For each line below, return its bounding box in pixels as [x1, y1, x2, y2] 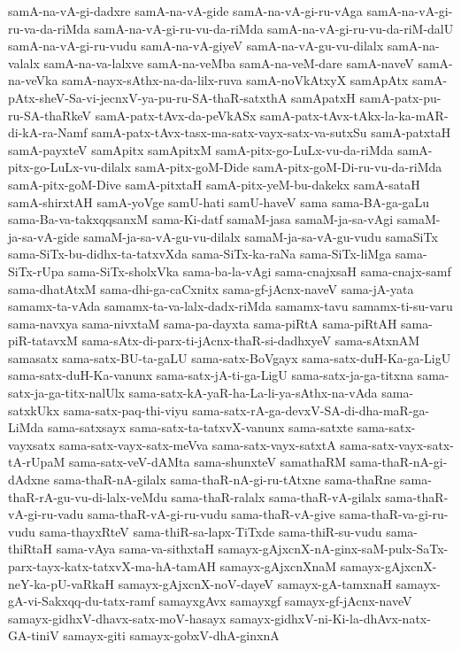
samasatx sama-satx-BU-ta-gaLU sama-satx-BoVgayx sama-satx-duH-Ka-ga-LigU [8, 348, 451, 367]
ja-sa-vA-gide [8, 227, 80, 245]
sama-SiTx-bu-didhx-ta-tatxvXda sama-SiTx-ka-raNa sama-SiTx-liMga [8, 244, 392, 263]
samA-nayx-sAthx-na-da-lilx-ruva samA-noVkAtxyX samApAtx [62, 71, 409, 89]
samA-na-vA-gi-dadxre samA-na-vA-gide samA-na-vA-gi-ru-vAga [8, 2, 363, 19]
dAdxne [8, 470, 50, 489]
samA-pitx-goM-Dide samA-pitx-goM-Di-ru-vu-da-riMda [134, 158, 442, 176]
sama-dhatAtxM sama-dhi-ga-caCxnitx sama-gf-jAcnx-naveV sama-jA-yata [8, 279, 414, 298]
